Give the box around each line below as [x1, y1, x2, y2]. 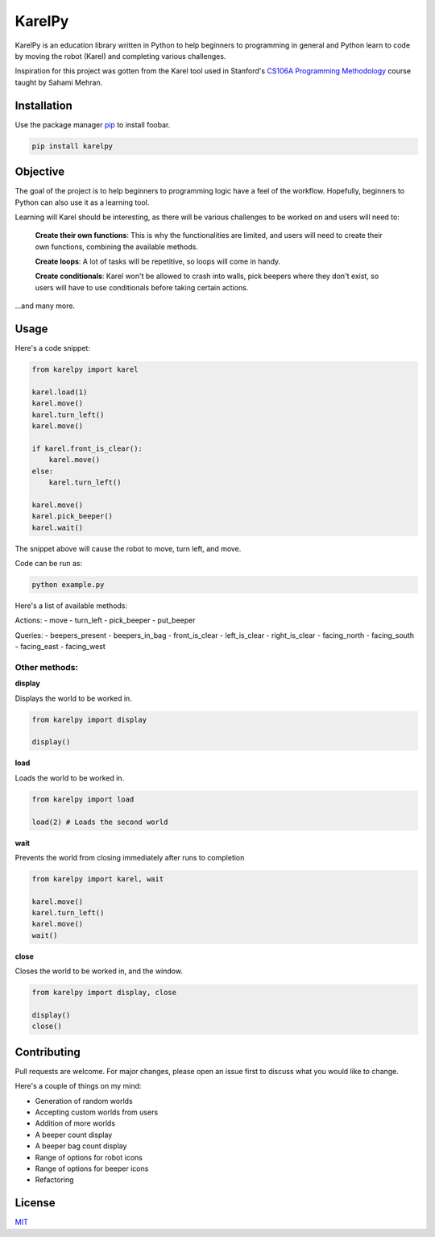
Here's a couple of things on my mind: [14, 1081, 142, 1091]
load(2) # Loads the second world [31, 817, 168, 827]
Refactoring [35, 1175, 74, 1185]
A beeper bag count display [35, 1141, 127, 1151]
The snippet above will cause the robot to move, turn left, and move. [14, 544, 242, 553]
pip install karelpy [31, 141, 113, 151]
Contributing [14, 1045, 81, 1059]
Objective [14, 165, 65, 179]
